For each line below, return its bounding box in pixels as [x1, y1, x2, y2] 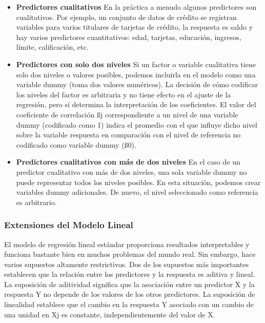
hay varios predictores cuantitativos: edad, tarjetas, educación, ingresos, [16, 31, 241, 42]
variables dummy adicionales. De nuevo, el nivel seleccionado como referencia [16, 187, 258, 197]
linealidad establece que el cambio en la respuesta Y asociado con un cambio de [4, 299, 254, 310]
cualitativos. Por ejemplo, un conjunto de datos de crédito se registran [16, 11, 237, 22]
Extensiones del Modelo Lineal [4, 218, 133, 231]
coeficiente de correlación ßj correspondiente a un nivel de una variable [16, 109, 238, 119]
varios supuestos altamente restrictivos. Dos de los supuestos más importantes [4, 258, 249, 269]
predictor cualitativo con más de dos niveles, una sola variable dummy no [16, 166, 247, 177]
